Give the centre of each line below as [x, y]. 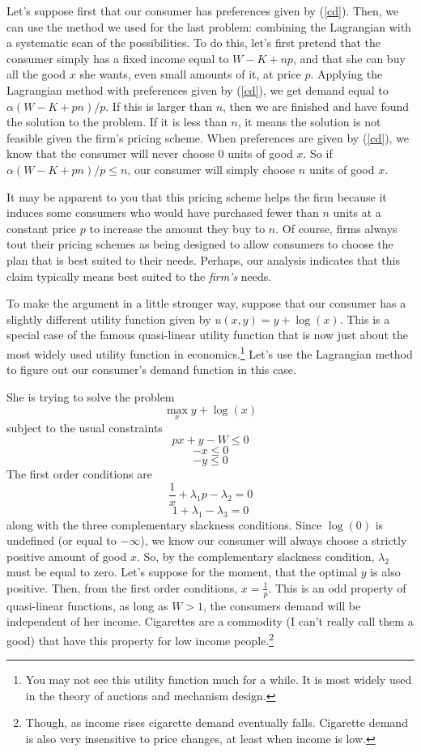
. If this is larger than [159, 106]
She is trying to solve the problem [91, 396]
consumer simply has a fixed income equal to [118, 58]
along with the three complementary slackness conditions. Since [164, 524]
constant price [42, 228]
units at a [357, 212]
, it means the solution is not [309, 122]
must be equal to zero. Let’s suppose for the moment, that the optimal [182, 572]
